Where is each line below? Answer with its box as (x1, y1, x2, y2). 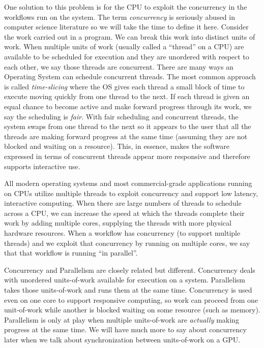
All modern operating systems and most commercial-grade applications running (4, 178, 252, 188)
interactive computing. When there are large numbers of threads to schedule (4, 198, 242, 208)
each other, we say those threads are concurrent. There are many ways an (4, 61, 233, 72)
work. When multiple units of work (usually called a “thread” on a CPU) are (4, 41, 244, 52)
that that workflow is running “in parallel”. (4, 247, 138, 258)
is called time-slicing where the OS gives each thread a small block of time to (4, 81, 245, 91)
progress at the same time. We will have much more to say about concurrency (4, 324, 247, 335)
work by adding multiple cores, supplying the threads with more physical (4, 217, 231, 228)
